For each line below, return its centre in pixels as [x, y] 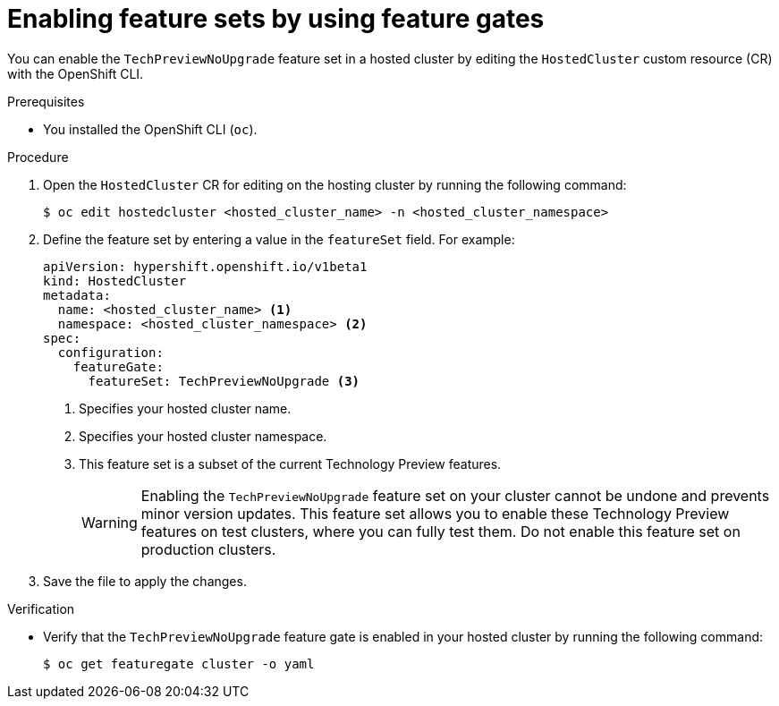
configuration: [110, 352]
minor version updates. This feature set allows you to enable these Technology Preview [435, 513]
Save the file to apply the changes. [145, 581]
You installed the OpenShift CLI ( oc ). [150, 129]
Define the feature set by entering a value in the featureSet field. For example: [279, 239]
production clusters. [208, 549]
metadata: [77, 295]
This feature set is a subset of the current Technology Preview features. [290, 464]
